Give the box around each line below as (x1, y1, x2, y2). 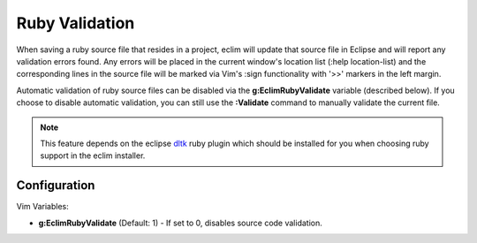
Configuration (16, 178, 95, 194)
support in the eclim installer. (40, 150, 146, 161)
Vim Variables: (16, 201, 70, 212)
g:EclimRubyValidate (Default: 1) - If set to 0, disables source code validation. (38, 217, 322, 228)
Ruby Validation (16, 13, 135, 33)
